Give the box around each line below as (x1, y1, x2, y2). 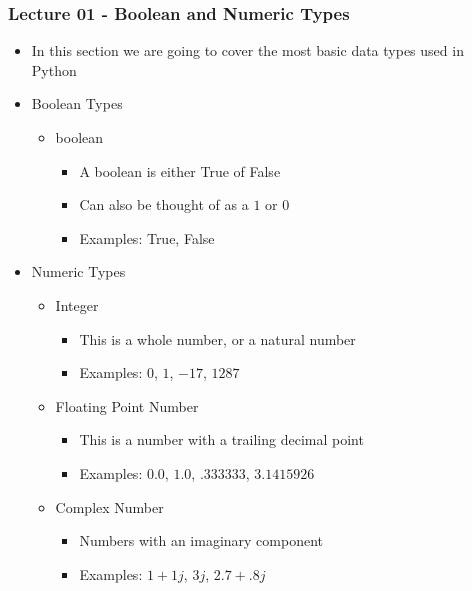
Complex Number (55, 496, 164, 517)
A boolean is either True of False (79, 160, 281, 181)
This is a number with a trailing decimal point (79, 429, 364, 450)
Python (31, 59, 77, 80)
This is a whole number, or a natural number (79, 328, 356, 349)
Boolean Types (31, 93, 123, 114)
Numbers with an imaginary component (79, 530, 324, 551)
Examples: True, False (79, 227, 215, 248)
